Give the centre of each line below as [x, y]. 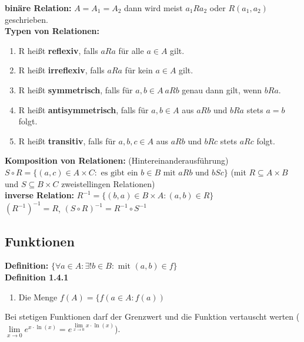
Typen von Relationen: [52, 31]
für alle [131, 50]
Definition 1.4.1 [37, 277]
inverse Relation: [40, 195]
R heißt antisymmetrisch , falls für [83, 109]
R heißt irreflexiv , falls [61, 70]
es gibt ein [119, 173]
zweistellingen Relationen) [108, 183]
